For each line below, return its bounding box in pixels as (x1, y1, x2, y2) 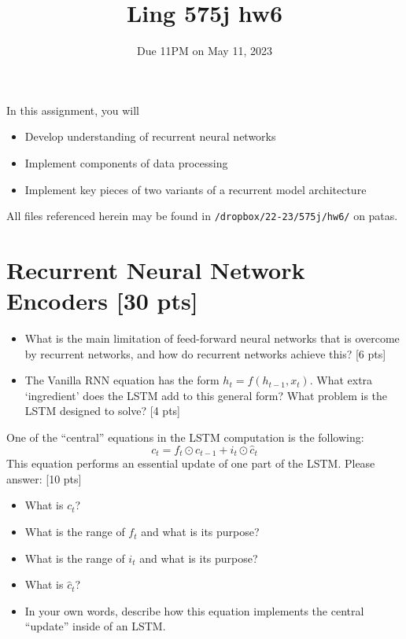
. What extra (309, 372, 373, 388)
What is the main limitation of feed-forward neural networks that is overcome (24, 330, 400, 347)
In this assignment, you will (6, 101, 140, 118)
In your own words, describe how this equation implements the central (24, 602, 364, 619)
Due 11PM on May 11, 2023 (137, 42, 272, 59)
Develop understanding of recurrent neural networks (24, 128, 276, 145)
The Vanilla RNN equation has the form (24, 372, 220, 388)
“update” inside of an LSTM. (24, 618, 166, 634)
